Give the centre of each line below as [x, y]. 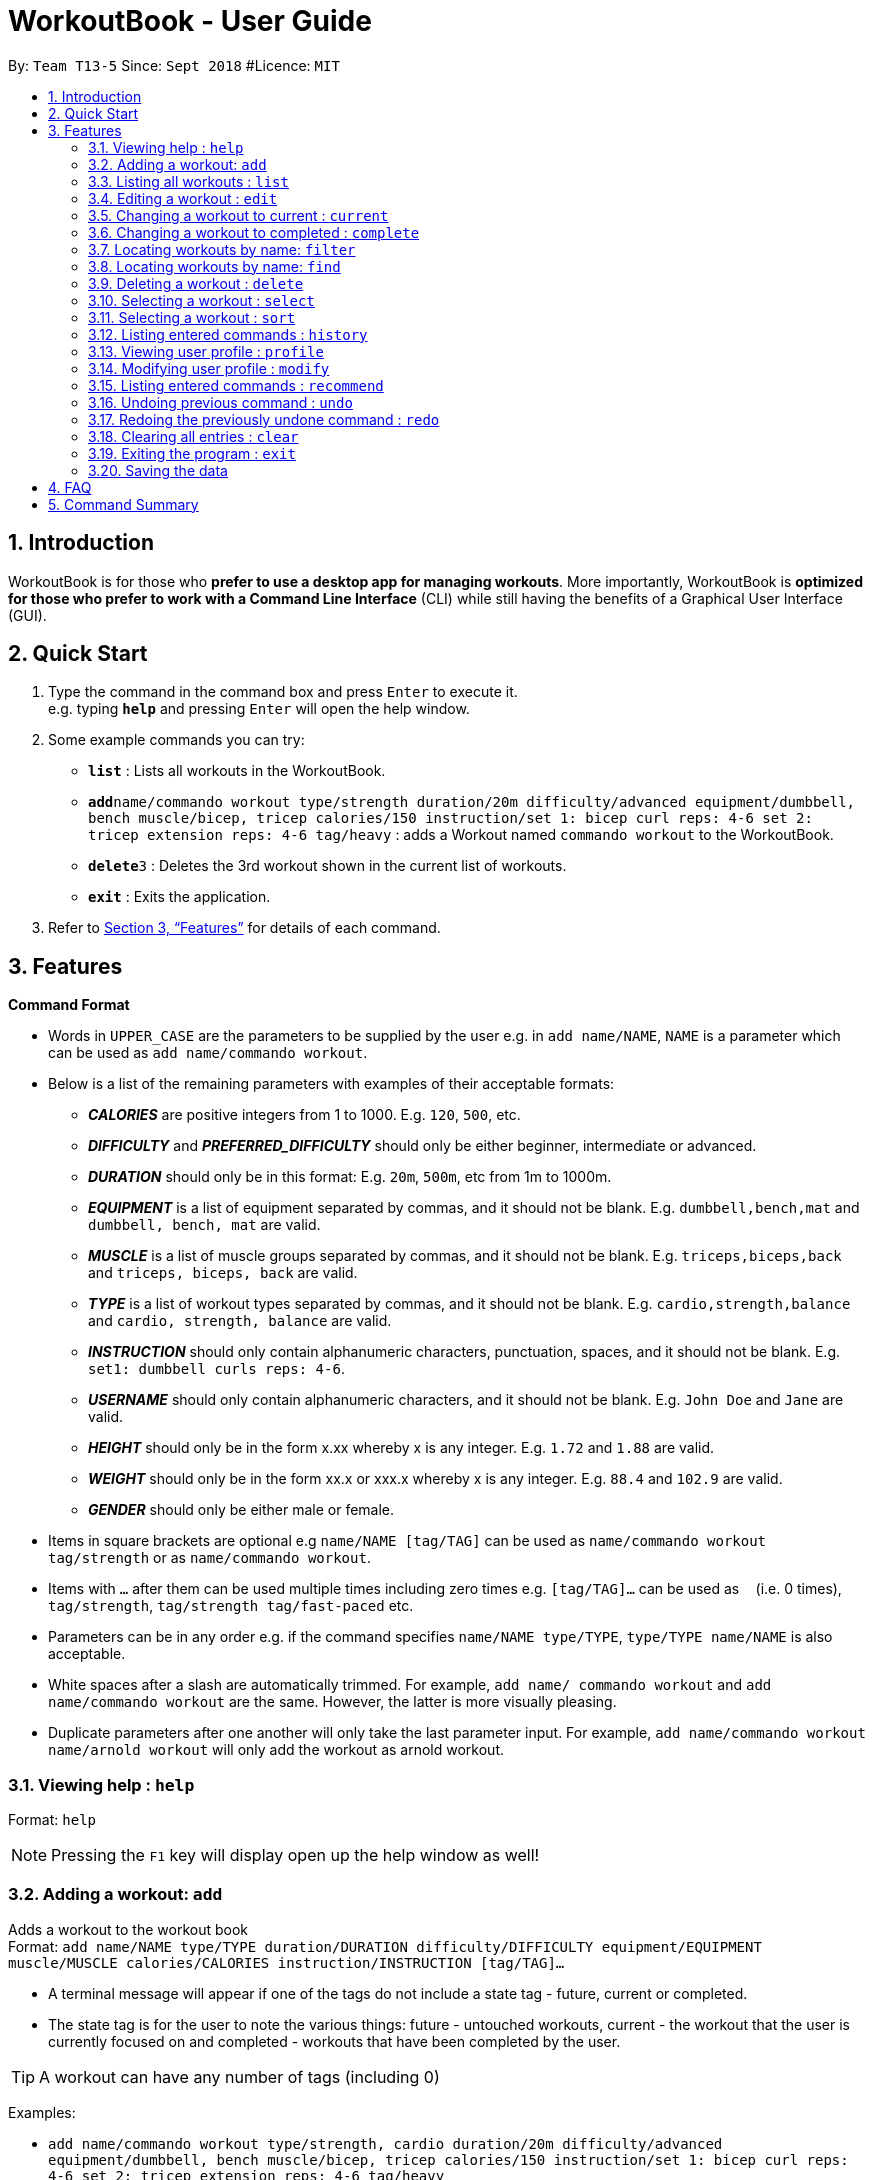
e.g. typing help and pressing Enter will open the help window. [259, 709]
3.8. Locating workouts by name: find [214, 266]
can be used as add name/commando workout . [208, 1053]
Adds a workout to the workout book [128, 1929]
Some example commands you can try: [176, 740]
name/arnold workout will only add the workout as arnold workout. [276, 1750]
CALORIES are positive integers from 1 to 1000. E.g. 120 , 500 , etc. [304, 1115]
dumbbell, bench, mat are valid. [204, 1225]
